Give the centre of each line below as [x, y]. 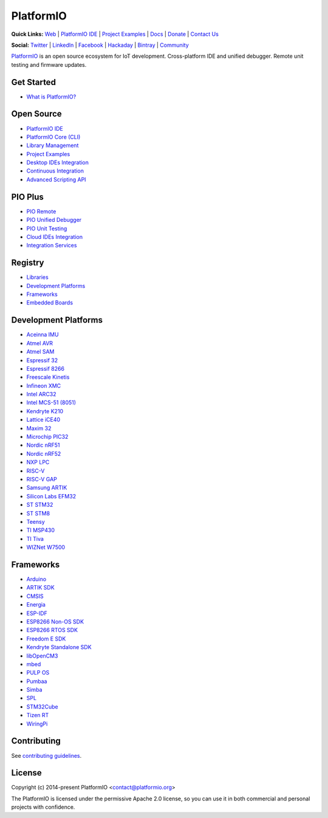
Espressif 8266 [46, 368]
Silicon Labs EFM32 [51, 496]
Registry [28, 263]
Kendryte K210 [45, 411]
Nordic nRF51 [43, 445]
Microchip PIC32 [47, 437]
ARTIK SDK [40, 588]
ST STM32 [40, 505]
